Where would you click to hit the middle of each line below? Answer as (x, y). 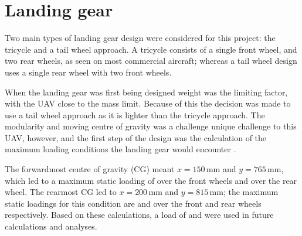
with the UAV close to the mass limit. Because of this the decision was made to (148, 103)
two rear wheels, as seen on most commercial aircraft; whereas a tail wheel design (151, 61)
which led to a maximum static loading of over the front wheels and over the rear (151, 180)
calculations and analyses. (51, 226)
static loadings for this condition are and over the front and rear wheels (133, 203)
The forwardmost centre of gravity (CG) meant (90, 169)
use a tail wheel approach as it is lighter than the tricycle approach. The (135, 114)
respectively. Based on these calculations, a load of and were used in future (139, 215)
